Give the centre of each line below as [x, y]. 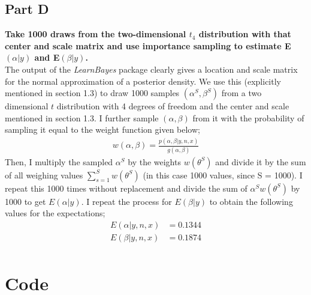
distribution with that [245, 34]
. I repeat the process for [126, 201]
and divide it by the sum [261, 161]
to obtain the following [251, 201]
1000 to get [25, 201]
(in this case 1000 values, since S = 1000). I [223, 175]
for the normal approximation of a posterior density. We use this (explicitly [143, 81]
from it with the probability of [248, 117]
